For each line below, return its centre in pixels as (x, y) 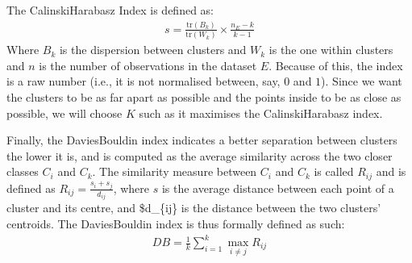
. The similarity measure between (175, 171)
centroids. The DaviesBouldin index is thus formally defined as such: (176, 223)
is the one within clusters (331, 50)
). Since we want (362, 81)
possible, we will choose (65, 113)
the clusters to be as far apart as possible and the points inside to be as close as (204, 97)
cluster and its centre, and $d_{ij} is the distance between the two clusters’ (194, 208)
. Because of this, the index (336, 65)
